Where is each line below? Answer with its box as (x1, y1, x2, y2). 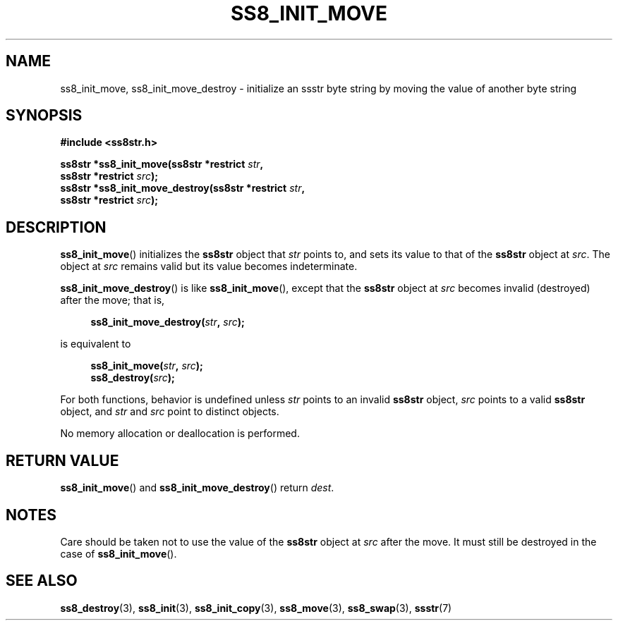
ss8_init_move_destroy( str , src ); (90, 316, 245, 329)
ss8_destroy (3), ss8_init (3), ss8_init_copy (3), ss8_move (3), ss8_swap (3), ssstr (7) (60, 601, 452, 614)
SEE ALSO (6, 572, 78, 590)
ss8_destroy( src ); (90, 372, 175, 384)
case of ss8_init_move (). (60, 547, 177, 560)
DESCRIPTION (6, 218, 107, 236)
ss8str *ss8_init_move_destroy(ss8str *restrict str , (60, 182, 305, 195)
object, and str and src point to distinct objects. (60, 405, 279, 418)
